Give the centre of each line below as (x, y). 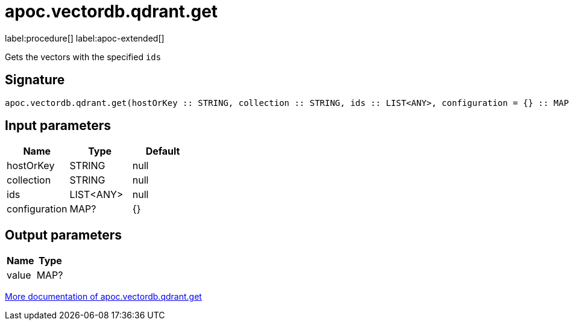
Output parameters (63, 235)
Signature (35, 80)
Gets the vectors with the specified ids (83, 57)
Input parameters (58, 126)
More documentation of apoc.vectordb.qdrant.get (103, 297)
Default (163, 151)
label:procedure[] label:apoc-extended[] (85, 38)
